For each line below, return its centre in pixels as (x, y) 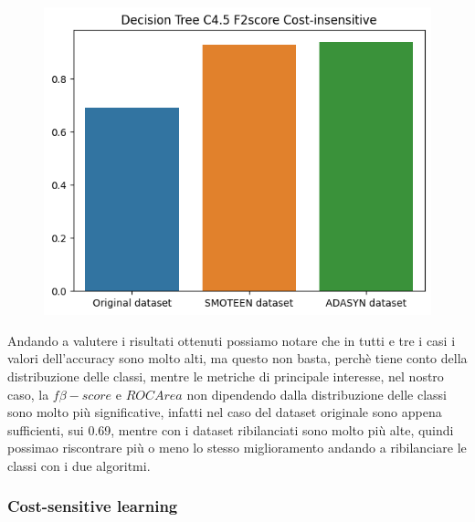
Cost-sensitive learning (93, 506)
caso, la (28, 394)
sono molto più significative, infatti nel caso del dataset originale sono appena (225, 412)
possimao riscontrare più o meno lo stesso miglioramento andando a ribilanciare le (237, 448)
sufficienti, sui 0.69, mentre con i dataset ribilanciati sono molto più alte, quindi (231, 429)
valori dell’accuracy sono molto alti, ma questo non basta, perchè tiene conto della (237, 358)
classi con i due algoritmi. (79, 465)
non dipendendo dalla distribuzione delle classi (317, 394)
